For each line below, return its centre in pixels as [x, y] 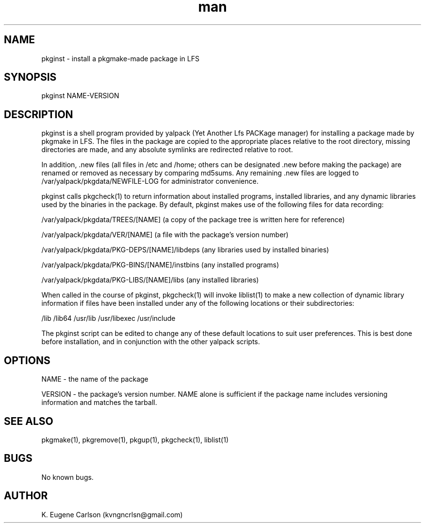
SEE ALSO [29, 421]
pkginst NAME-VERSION [80, 96]
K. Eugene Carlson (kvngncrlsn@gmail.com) [112, 514]
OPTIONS [27, 360]
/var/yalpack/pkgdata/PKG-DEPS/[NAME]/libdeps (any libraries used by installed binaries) [185, 250]
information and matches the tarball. [99, 403]
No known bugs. [67, 477]
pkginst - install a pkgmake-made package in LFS [120, 58]
